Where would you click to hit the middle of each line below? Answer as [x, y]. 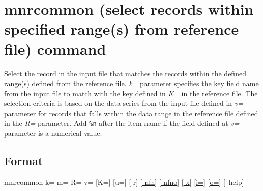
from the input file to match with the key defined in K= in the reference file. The [131, 93]
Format [24, 161]
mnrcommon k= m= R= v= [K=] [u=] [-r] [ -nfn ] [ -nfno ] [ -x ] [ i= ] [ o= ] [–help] [124, 182]
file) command [55, 49]
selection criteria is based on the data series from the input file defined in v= [124, 103]
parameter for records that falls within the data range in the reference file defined [131, 113]
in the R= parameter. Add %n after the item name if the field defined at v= [122, 123]
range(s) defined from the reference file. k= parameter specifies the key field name [131, 83]
